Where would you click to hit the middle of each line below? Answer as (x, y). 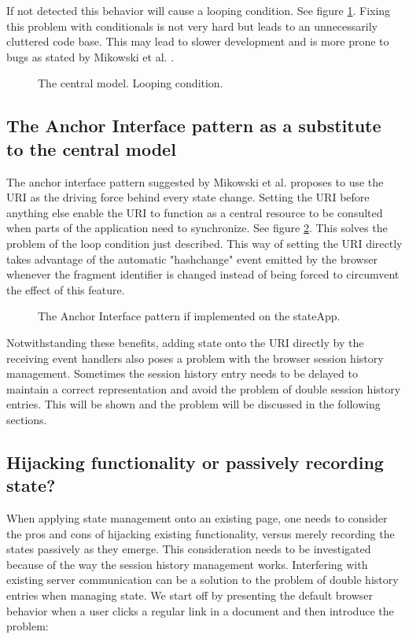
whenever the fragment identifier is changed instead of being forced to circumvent (203, 274)
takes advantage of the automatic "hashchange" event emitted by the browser (192, 259)
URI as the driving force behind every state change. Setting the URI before (188, 197)
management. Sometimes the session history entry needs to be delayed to (182, 373)
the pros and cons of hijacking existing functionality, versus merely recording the (201, 533)
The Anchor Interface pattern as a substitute (194, 126)
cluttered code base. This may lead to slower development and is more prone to (198, 41)
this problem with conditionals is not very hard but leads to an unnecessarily (192, 26)
